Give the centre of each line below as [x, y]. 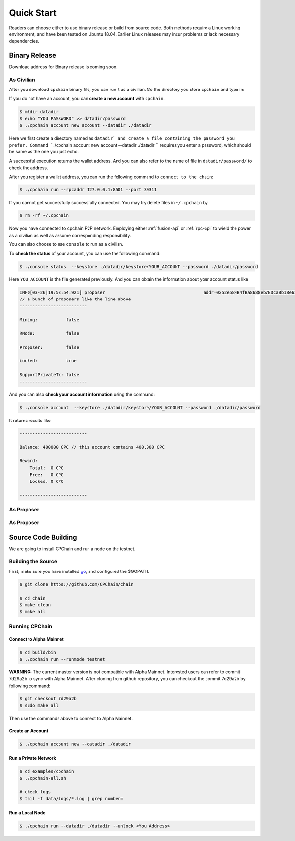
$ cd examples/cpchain [47, 771]
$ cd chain [32, 598]
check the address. [29, 168]
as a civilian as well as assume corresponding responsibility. [70, 235]
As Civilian [22, 80]
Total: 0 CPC [47, 468]
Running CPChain [31, 626]
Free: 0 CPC [47, 474]
